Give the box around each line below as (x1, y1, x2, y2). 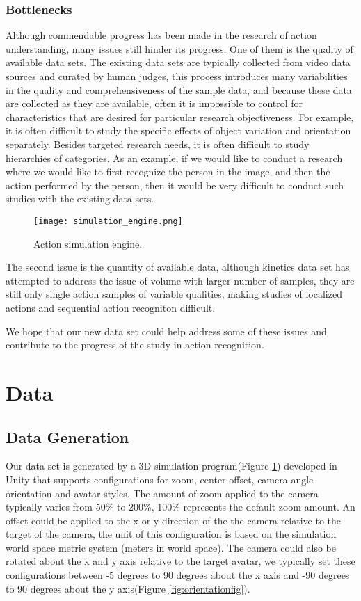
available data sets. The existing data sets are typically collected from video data (6, 55, 351, 70)
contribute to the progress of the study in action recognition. (6, 337, 264, 352)
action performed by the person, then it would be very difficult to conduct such (6, 177, 344, 192)
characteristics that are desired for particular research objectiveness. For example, (6, 109, 354, 124)
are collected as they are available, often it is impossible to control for (6, 96, 303, 111)
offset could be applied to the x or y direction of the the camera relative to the (6, 513, 342, 527)
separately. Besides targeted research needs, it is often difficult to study (6, 136, 310, 151)
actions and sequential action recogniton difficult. (6, 300, 216, 314)
